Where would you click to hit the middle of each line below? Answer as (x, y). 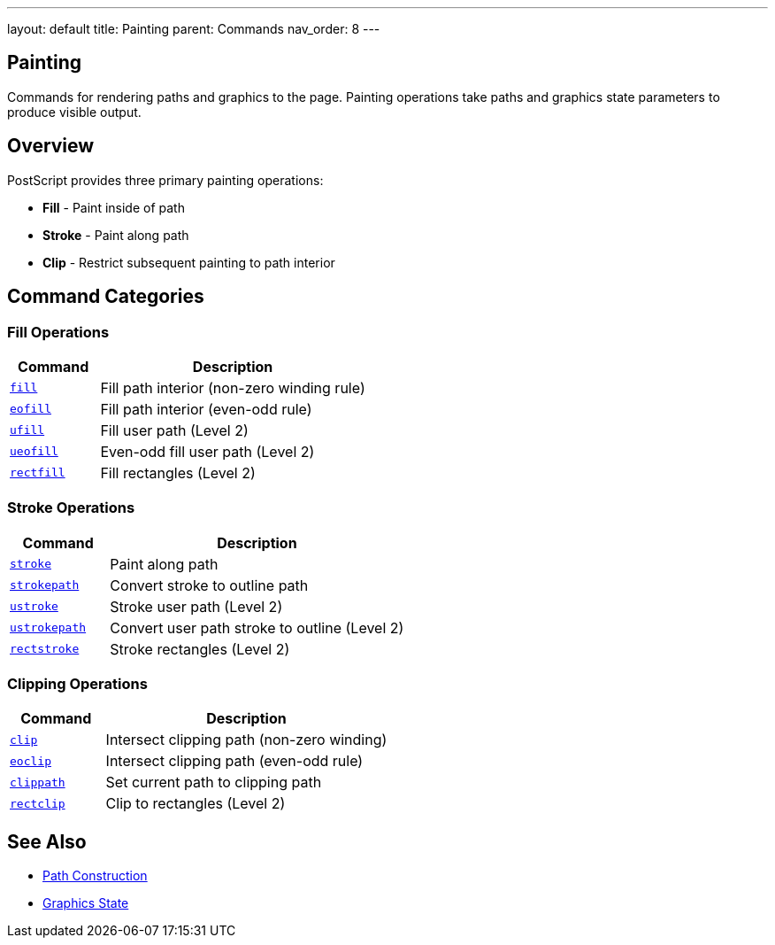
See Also (47, 841)
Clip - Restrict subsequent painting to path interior (189, 262)
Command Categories (106, 297)
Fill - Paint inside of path (114, 207)
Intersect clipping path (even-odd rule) (234, 761)
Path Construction (95, 876)
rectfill (38, 473)
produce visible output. (74, 112)
